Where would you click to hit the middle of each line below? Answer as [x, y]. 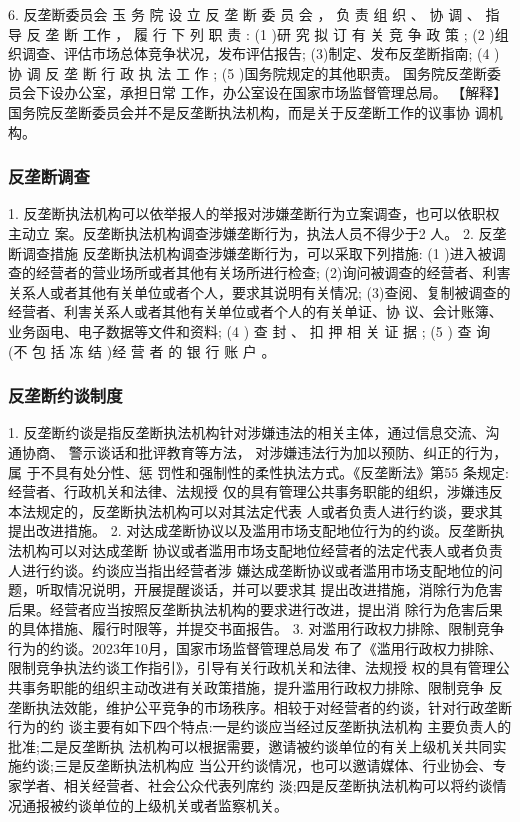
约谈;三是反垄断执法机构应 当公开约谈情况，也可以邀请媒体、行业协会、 [257, 765]
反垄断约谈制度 [65, 395]
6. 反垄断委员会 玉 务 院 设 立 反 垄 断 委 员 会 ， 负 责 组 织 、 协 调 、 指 [254, 14]
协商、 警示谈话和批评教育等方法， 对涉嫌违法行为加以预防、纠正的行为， [264, 451]
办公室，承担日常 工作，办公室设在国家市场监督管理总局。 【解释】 [285, 92]
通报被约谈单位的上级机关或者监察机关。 [154, 804]
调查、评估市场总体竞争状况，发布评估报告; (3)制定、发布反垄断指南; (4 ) [260, 53]
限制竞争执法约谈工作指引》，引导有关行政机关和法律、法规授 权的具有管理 [252, 667]
